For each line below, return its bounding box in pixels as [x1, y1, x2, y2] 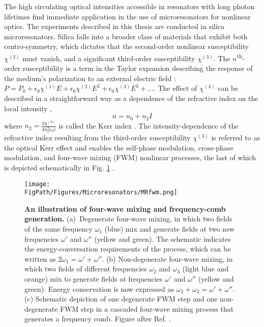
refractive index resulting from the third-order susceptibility [4, 132, 191, 143]
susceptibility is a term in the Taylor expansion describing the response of [22, 63, 253, 73]
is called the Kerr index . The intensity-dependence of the [58, 120, 239, 131]
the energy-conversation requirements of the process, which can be [24, 243, 231, 254]
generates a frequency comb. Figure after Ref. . [24, 313, 171, 324]
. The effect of [153, 83, 197, 93]
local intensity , [4, 103, 52, 113]
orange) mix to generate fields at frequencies [24, 273, 163, 284]
